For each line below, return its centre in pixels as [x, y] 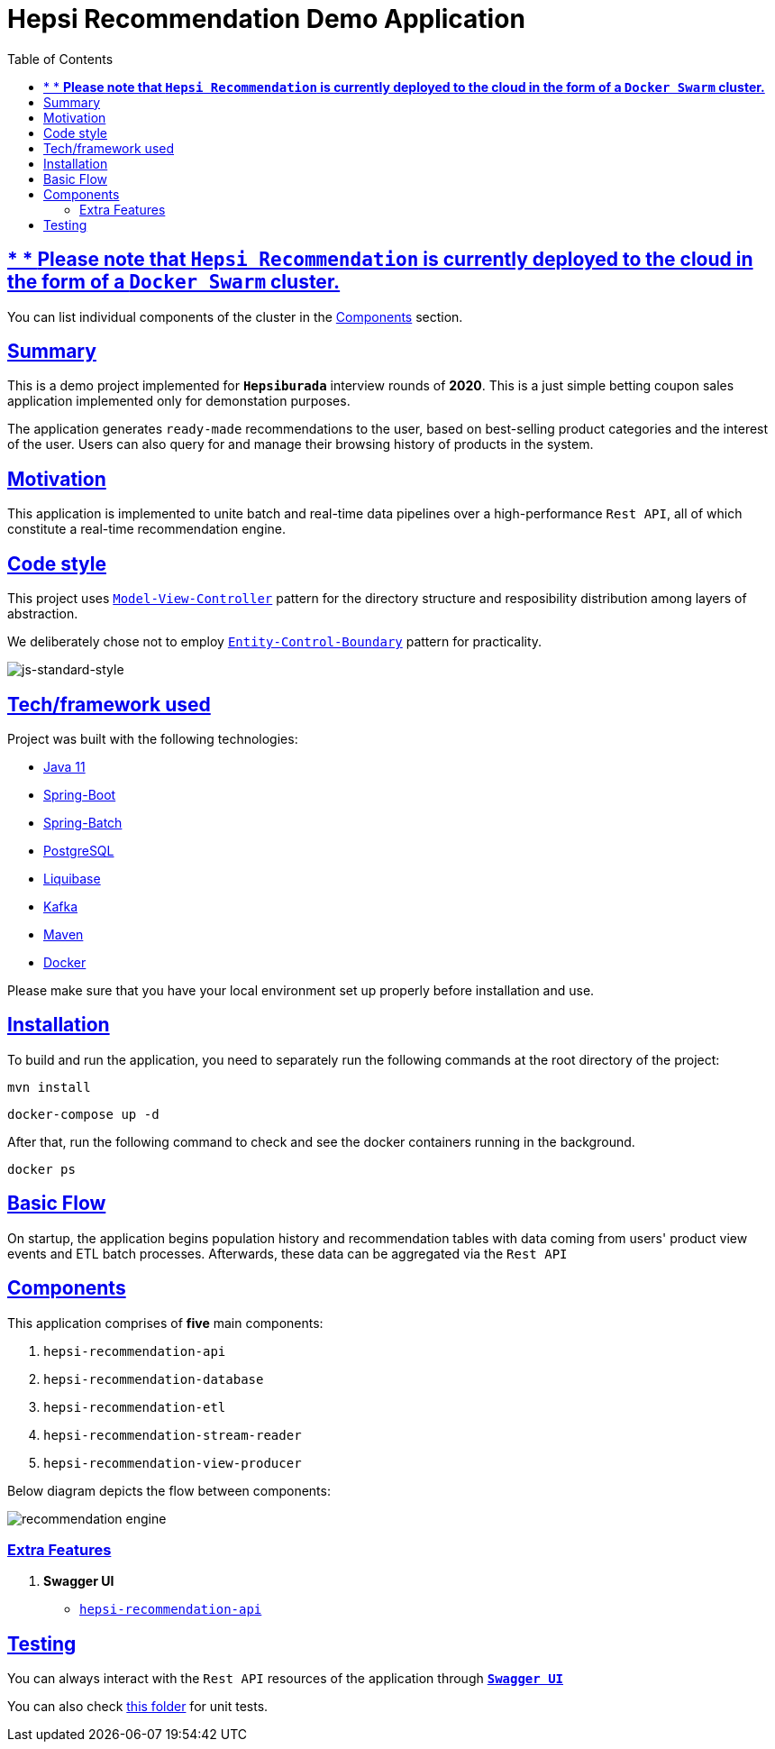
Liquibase [72, 878]
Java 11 [64, 766]
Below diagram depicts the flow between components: [169, 1490]
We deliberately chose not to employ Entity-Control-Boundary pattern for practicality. [275, 642]
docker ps [41, 1169]
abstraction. [43, 614]
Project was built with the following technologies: [153, 738]
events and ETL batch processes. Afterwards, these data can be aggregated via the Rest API [287, 1253]
